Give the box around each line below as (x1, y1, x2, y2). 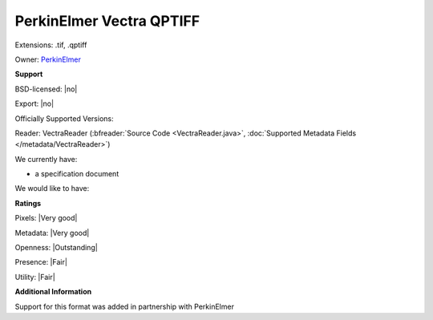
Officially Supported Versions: (14, 113, 114, 124)
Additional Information (14, 287, 92, 297)
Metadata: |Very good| (14, 228, 90, 237)
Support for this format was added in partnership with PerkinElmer (14, 302, 234, 311)
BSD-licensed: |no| (14, 84, 78, 94)
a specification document (34, 169, 119, 179)
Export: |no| (14, 99, 55, 108)
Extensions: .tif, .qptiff (14, 40, 87, 50)
